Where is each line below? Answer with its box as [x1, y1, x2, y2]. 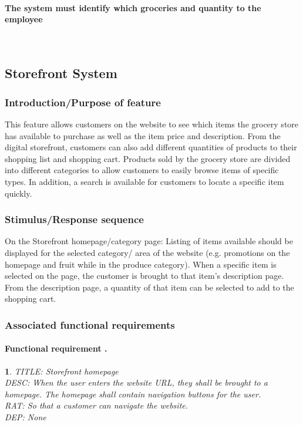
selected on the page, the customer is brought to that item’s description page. [5, 269, 284, 282]
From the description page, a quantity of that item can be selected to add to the [5, 281, 294, 293]
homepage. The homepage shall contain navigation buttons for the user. [5, 387, 261, 400]
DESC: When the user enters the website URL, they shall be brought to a [5, 376, 268, 389]
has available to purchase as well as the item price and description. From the [5, 129, 281, 141]
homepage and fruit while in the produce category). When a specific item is [5, 258, 277, 270]
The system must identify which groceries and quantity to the [5, 1, 261, 14]
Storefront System [5, 64, 117, 82]
